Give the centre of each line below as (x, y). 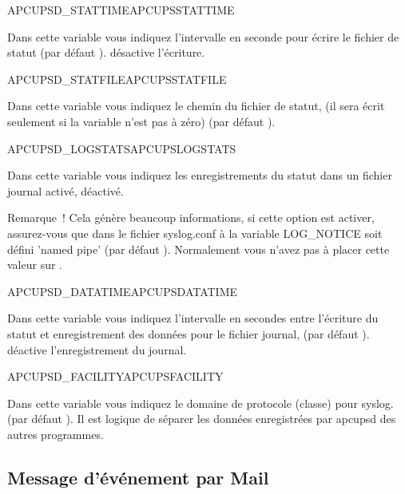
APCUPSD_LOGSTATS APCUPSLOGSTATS (122, 148)
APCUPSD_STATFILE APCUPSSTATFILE (117, 79)
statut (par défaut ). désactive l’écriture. (106, 52)
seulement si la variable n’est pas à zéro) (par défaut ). (141, 121)
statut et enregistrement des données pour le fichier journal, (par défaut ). (189, 333)
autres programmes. (56, 434)
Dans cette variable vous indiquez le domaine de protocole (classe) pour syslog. (201, 403)
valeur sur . (35, 265)
